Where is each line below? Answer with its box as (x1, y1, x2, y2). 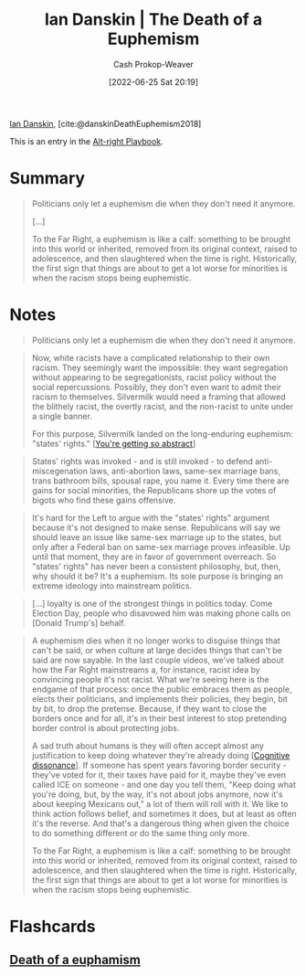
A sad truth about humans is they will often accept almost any (31, 740, 265, 751)
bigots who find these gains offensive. (31, 494, 176, 505)
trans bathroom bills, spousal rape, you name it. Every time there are (31, 475, 290, 486)
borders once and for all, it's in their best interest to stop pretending (31, 713, 288, 724)
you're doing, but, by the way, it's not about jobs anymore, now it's (31, 789, 283, 800)
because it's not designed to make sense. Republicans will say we (31, 522, 281, 533)
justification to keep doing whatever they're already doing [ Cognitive (31, 749, 290, 760)
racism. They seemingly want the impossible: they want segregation (31, 362, 289, 373)
